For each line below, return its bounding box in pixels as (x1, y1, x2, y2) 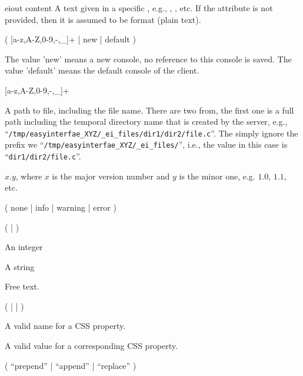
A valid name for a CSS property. (5, 320, 126, 332)
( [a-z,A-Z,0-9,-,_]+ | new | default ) (5, 33, 136, 45)
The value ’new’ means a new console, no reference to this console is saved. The (5, 52, 292, 65)
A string (5, 260, 35, 272)
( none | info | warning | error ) (5, 201, 116, 213)
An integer (5, 241, 43, 253)
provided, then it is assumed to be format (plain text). (5, 13, 201, 25)
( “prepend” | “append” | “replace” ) (5, 359, 136, 371)
